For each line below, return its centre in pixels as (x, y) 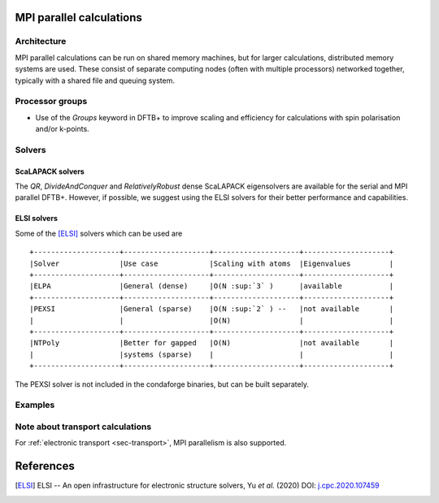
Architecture (41, 41)
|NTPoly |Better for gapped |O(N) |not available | (212, 343)
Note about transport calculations (83, 427)
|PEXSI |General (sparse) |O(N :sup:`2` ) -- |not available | (212, 309)
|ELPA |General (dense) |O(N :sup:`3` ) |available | (212, 286)
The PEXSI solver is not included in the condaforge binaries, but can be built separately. (162, 384)
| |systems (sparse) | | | (212, 354)
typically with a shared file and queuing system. (95, 80)
